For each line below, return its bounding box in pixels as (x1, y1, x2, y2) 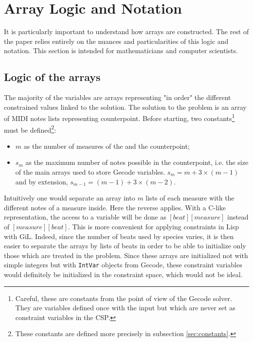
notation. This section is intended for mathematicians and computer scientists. (4, 45, 238, 56)
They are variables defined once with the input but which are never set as (15, 302, 235, 313)
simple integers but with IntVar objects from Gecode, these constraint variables (4, 260, 242, 270)
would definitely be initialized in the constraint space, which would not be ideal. (4, 269, 243, 279)
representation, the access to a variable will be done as (4, 212, 166, 222)
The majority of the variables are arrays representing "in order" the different (4, 92, 231, 102)
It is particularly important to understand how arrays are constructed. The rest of (4, 26, 249, 37)
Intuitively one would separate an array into (4, 193, 135, 203)
